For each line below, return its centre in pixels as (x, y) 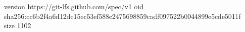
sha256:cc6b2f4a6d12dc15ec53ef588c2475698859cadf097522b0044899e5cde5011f (122, 16)
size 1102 (18, 25)
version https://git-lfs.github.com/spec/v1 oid (74, 6)
